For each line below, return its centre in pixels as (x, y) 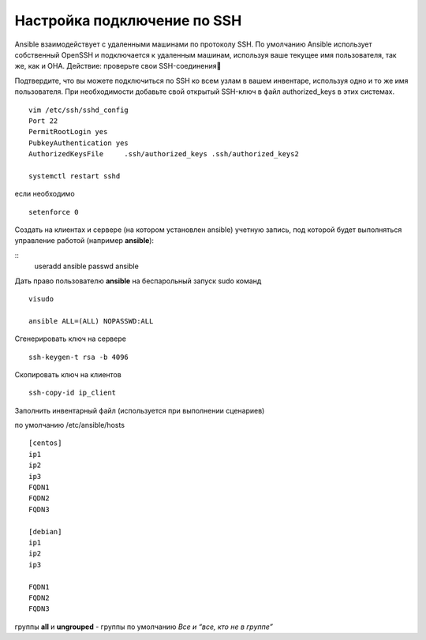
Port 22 (43, 121)
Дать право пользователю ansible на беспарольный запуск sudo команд (138, 281)
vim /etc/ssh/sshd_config (79, 110)
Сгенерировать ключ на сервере (70, 339)
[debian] (45, 531)
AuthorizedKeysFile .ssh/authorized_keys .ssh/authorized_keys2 (164, 154)
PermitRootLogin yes (68, 132)
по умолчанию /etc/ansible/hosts (70, 425)
